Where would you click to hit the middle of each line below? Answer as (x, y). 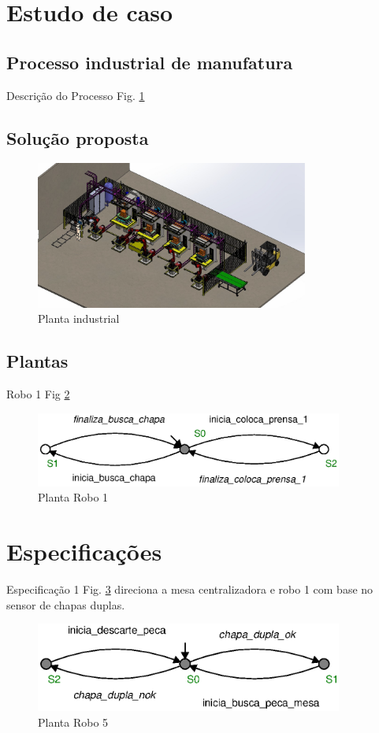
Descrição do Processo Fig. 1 (76, 95)
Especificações (84, 552)
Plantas (37, 361)
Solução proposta (78, 137)
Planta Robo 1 (73, 497)
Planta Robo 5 (73, 722)
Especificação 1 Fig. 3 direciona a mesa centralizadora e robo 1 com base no (190, 589)
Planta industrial (79, 318)
